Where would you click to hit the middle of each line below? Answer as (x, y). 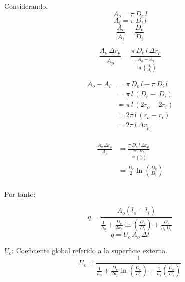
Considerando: (26, 6)
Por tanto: (20, 194)
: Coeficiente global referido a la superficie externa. (90, 250)
